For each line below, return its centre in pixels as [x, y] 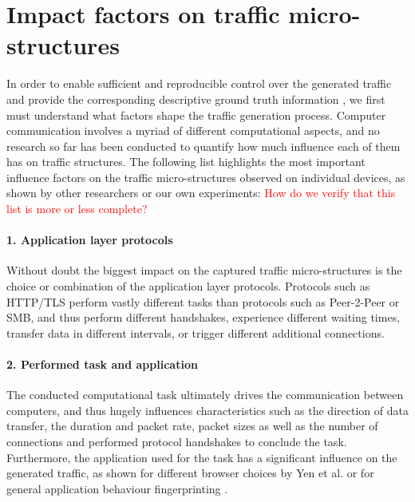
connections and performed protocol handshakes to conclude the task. [177, 441]
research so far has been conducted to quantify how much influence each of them [204, 146]
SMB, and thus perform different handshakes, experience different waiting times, [204, 317]
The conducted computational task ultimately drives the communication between [205, 395]
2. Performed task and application [102, 364]
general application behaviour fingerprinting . [117, 488]
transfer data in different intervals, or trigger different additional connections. [196, 332]
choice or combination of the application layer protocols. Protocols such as [188, 286]
